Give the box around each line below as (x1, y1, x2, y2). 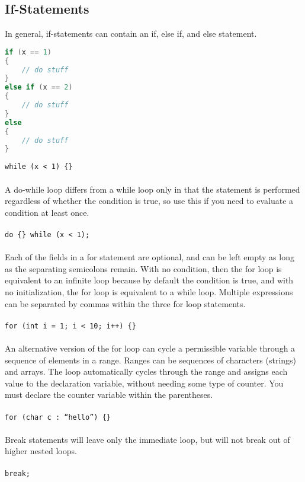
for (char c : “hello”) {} (5, 413, 111, 422)
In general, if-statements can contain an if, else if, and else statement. (5, 27, 257, 40)
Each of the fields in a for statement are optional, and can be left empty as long (5, 251, 294, 263)
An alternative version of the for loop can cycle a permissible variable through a (5, 341, 296, 354)
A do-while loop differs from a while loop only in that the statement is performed (5, 183, 300, 195)
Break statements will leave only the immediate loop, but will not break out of (5, 433, 290, 445)
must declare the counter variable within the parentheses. (5, 388, 213, 401)
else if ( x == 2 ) (5, 83, 73, 92)
